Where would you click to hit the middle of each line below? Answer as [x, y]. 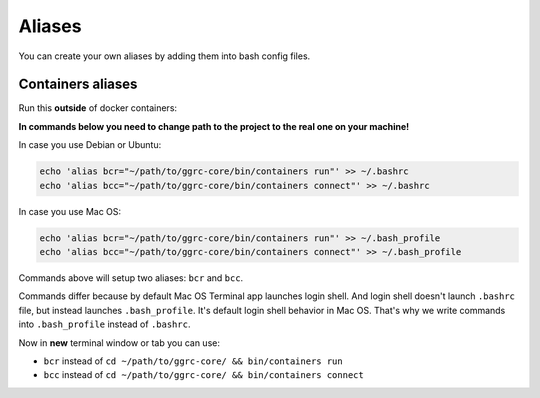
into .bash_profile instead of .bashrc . [104, 324]
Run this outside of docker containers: [98, 108]
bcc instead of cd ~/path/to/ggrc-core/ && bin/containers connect [203, 375]
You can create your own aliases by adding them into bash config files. [164, 56]
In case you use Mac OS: [70, 211]
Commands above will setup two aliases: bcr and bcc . [131, 277]
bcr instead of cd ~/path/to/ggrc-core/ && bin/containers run [193, 361]
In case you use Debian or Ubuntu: [90, 145]
